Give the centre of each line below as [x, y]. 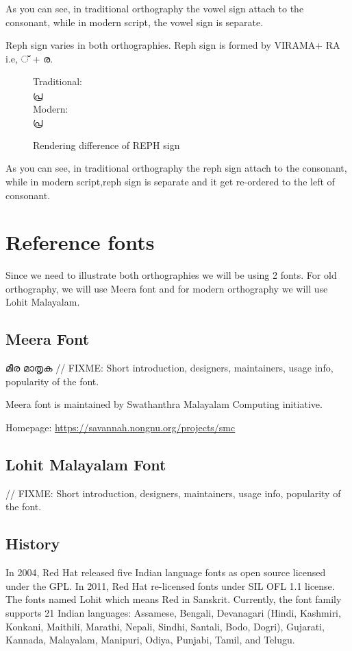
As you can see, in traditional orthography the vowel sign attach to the [155, 8]
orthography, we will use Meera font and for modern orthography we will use [167, 288]
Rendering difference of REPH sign [106, 145]
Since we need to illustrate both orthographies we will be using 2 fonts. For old [171, 275]
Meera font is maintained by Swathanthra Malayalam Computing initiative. [164, 404]
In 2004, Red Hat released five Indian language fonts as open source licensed [166, 572]
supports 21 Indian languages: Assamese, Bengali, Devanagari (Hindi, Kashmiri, [173, 612]
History [33, 544]
